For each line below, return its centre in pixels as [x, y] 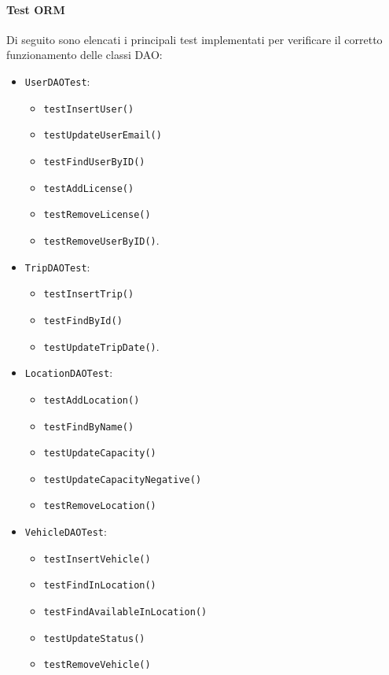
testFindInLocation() [100, 586]
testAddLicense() [89, 188]
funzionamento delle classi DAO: [84, 55]
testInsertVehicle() [97, 559]
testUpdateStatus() [94, 638]
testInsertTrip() [89, 295]
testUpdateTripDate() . [101, 346]
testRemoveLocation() [100, 506]
